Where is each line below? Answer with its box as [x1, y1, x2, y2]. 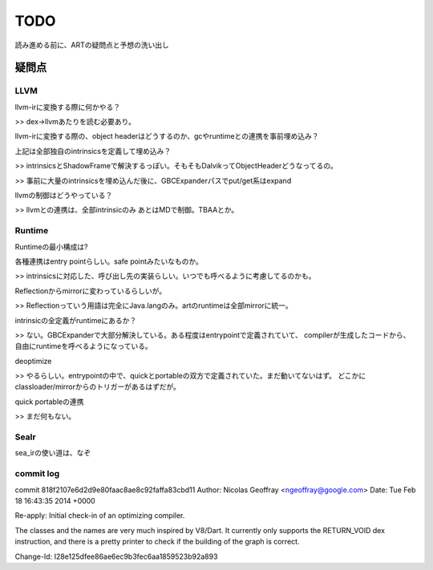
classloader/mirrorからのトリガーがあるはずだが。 [14, 382, 180, 392]
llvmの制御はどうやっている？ [14, 191, 113, 200]
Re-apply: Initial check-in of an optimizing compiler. [14, 511, 185, 520]
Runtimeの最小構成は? [14, 241, 88, 252]
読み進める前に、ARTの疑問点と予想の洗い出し [14, 40, 170, 50]
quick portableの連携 [14, 397, 84, 406]
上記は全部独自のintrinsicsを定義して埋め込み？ [14, 146, 172, 156]
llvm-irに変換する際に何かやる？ [14, 102, 121, 111]
